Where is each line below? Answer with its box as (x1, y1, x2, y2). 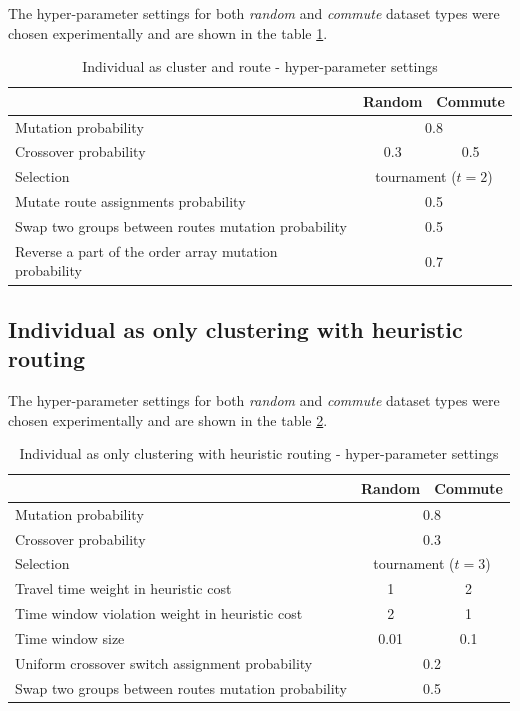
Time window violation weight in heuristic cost (15, 603, 303, 624)
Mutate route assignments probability (15, 191, 246, 212)
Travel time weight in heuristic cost (15, 578, 232, 599)
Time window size (15, 627, 125, 648)
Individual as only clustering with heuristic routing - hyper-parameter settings (19, 443, 499, 464)
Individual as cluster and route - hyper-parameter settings (82, 56, 438, 77)
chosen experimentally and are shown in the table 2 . (8, 409, 328, 430)
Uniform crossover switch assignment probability (15, 652, 313, 673)
